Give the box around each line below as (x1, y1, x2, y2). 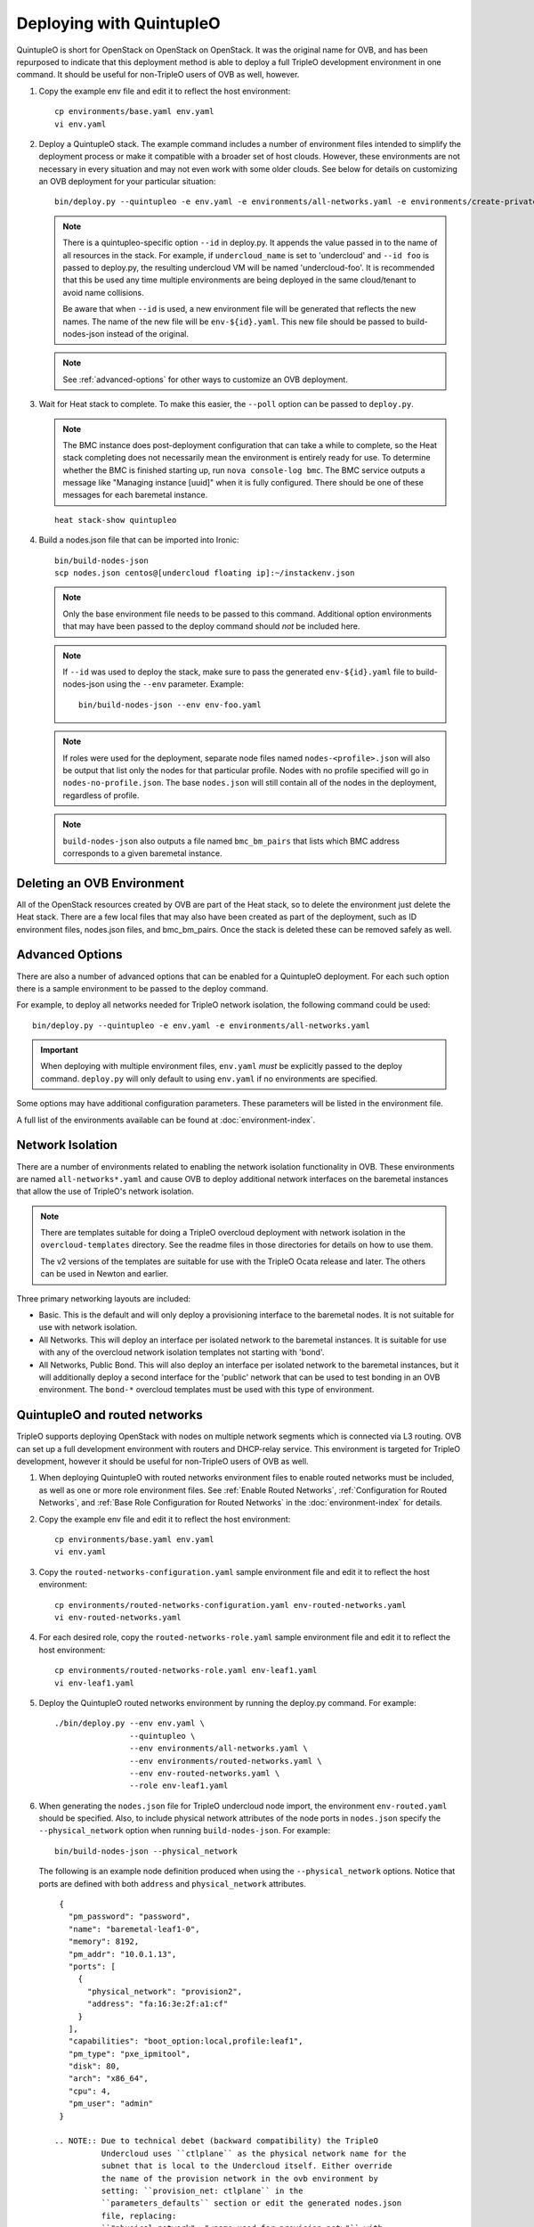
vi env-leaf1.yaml (54, 1677, 135, 1688)
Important (40, 1045, 79, 1056)
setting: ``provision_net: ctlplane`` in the (101, 2186, 303, 2196)
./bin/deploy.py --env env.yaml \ (54, 1718, 205, 1728)
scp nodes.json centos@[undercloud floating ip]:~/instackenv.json (54, 568, 355, 578)
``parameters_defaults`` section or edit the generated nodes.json (101, 2198, 402, 2208)
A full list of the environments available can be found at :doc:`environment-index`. (16, 1114, 316, 1125)
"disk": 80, (68, 2061, 121, 2071)
